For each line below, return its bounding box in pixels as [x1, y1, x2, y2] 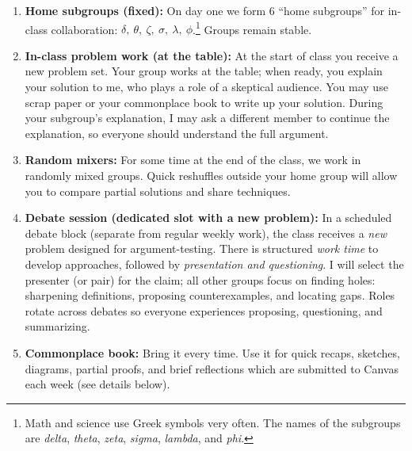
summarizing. [25, 318, 90, 334]
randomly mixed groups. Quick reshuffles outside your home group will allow [25, 167, 398, 183]
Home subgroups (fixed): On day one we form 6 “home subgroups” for [25, 2, 385, 18]
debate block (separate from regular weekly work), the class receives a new [25, 224, 387, 241]
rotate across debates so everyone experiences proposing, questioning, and [25, 302, 383, 319]
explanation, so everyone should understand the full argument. [25, 124, 329, 141]
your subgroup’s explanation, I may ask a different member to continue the [25, 109, 390, 126]
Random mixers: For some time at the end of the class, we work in [25, 151, 361, 168]
